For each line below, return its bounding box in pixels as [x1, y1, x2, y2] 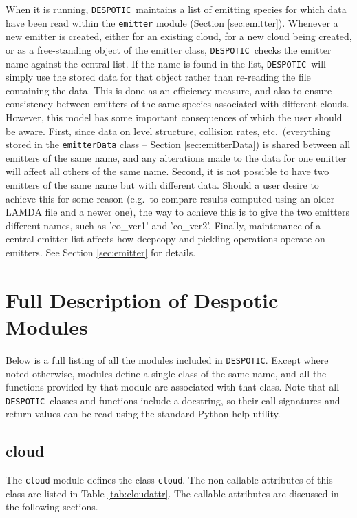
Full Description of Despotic [6, 285, 279, 313]
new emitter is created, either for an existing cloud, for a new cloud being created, [6, 29, 352, 43]
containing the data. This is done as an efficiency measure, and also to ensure [6, 83, 332, 97]
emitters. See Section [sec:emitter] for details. [6, 245, 196, 259]
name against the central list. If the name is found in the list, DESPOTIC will [6, 56, 326, 70]
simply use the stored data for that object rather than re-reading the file [6, 70, 311, 84]
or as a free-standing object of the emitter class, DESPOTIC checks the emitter [6, 42, 332, 56]
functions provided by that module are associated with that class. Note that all [6, 380, 340, 394]
